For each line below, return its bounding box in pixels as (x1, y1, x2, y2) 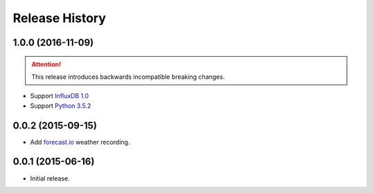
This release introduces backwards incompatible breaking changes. (31, 73, 225, 81)
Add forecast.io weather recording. (30, 138, 130, 146)
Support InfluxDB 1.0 (30, 92, 89, 100)
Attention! (31, 59, 62, 68)
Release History (12, 10, 107, 26)
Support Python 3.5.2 (30, 101, 91, 110)
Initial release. (30, 174, 70, 183)
